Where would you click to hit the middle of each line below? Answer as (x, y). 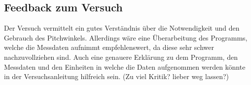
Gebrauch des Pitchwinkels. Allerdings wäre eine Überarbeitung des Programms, (126, 37)
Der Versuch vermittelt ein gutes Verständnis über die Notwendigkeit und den (122, 28)
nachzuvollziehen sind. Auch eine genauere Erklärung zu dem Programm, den (121, 57)
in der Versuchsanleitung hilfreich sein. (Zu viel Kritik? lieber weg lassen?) (116, 76)
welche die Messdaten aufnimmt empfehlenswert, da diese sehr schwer (109, 47)
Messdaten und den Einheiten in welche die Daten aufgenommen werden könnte (125, 66)
